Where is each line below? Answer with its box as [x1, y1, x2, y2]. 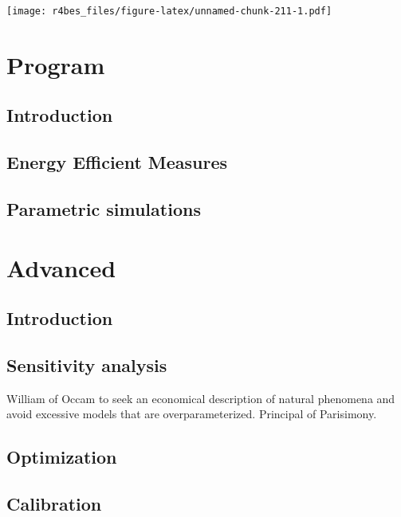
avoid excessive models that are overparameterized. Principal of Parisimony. [6, 405, 377, 422]
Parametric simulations [6, 196, 201, 221]
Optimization [6, 445, 117, 469]
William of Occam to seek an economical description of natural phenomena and [6, 390, 395, 406]
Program [6, 48, 105, 80]
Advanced [6, 251, 116, 284]
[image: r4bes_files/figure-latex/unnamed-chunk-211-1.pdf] [6, 6, 332, 17]
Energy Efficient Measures [6, 150, 228, 174]
